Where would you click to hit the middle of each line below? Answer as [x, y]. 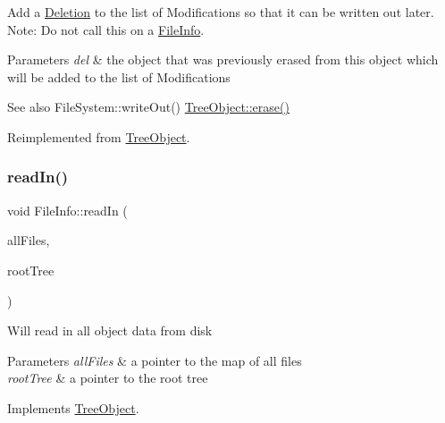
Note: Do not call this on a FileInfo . [106, 29]
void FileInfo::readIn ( [67, 210]
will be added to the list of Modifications [119, 76]
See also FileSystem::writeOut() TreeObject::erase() [148, 107]
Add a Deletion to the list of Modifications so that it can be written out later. [221, 12]
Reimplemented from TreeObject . [99, 136]
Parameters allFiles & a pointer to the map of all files [155, 360]
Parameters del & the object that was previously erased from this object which [223, 59]
